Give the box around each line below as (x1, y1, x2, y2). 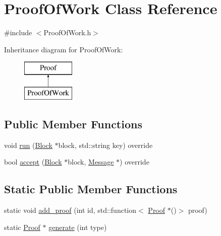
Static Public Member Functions (4, 181, 178, 197)
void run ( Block (4, 139, 52, 150)
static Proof (4, 221, 40, 232)
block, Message (68, 156, 114, 167)
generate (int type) (48, 221, 107, 232)
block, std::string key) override (58, 139, 153, 150)
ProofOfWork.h (43, 27, 91, 38)
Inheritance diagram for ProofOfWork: (4, 44, 123, 54)
